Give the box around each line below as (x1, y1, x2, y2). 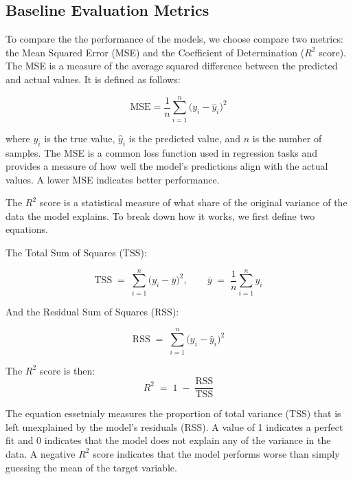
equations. (5, 222, 48, 236)
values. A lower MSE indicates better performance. (5, 172, 220, 186)
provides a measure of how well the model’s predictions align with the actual (5, 159, 328, 173)
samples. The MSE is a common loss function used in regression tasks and (5, 145, 318, 159)
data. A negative (5, 446, 76, 460)
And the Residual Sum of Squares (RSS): (5, 304, 179, 318)
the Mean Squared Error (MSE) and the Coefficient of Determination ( (5, 45, 305, 59)
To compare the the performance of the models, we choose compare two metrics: (5, 32, 343, 46)
